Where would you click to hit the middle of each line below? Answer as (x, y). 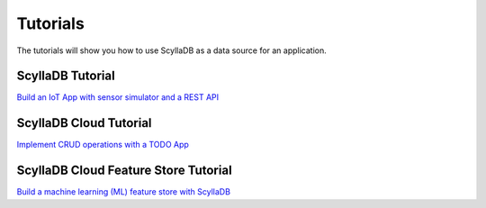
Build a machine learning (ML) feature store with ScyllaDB (124, 192)
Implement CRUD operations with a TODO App (103, 145)
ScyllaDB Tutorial (66, 76)
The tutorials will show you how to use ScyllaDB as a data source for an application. (172, 50)
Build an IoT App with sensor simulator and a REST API (118, 97)
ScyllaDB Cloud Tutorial (84, 123)
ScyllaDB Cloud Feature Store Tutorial (125, 171)
